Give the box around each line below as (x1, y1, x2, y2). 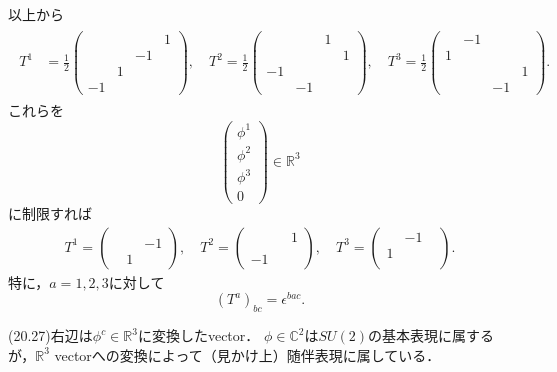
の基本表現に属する (368, 325, 495, 346)
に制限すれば (8, 203, 92, 224)
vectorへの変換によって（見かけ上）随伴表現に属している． (54, 344, 441, 365)
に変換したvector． (137, 325, 260, 346)
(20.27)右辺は (8, 325, 93, 346)
